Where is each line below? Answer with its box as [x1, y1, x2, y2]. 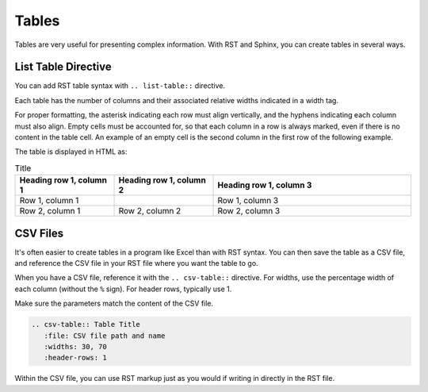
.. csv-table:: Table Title [31, 320, 140, 329]
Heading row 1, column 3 [217, 179, 312, 190]
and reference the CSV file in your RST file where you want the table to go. [14, 259, 258, 268]
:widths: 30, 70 [44, 342, 107, 352]
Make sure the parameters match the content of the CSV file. [14, 298, 214, 309]
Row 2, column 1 [19, 206, 81, 217]
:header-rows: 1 [44, 353, 107, 363]
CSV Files [14, 226, 63, 240]
